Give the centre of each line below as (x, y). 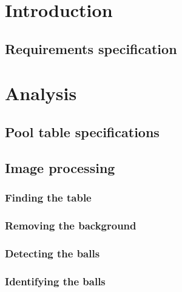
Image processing (60, 167)
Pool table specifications (82, 131)
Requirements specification (91, 48)
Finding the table (48, 198)
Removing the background (71, 225)
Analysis (41, 93)
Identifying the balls (55, 281)
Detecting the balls (52, 253)
